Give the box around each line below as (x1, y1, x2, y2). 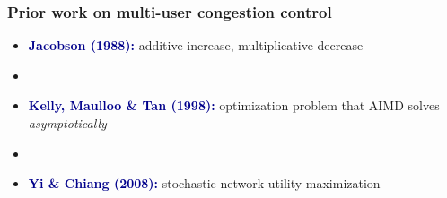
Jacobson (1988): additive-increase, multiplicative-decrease (28, 36, 364, 55)
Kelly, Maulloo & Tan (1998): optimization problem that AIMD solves (28, 96, 440, 115)
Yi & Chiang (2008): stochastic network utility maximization (28, 174, 381, 193)
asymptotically (28, 114, 107, 132)
